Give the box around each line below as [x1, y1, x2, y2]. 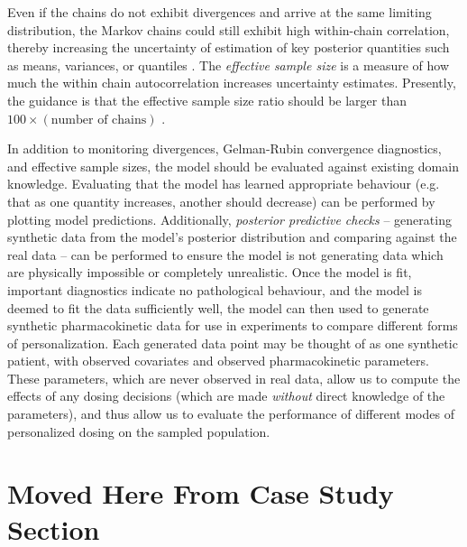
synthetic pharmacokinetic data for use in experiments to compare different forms [7, 316, 458, 335]
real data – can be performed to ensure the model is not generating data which [7, 245, 444, 264]
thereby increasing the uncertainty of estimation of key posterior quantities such [7, 38, 450, 57]
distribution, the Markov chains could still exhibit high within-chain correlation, [7, 20, 450, 39]
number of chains [50, 113, 147, 126]
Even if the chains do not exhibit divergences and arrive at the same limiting [7, 3, 432, 21]
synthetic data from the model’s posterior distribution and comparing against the [7, 227, 457, 246]
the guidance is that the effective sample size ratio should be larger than [7, 90, 407, 109]
